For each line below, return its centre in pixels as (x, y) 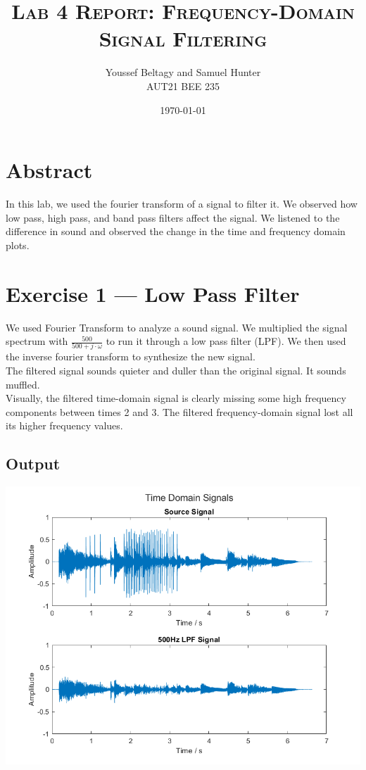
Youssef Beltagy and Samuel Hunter (183, 72)
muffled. (23, 384)
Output (33, 463)
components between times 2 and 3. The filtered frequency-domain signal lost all (179, 411)
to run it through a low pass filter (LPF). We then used (226, 341)
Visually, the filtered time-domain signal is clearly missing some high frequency (176, 398)
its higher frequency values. (64, 425)
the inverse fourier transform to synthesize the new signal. (131, 356)
